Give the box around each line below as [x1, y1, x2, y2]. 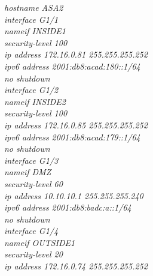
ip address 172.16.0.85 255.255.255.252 [4, 118, 148, 131]
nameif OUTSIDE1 [4, 236, 75, 248]
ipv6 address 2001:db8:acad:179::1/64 [4, 130, 140, 143]
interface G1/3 [4, 154, 59, 166]
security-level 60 [4, 177, 63, 190]
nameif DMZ [4, 166, 51, 178]
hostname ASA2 [4, 1, 63, 13]
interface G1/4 [4, 224, 59, 237]
